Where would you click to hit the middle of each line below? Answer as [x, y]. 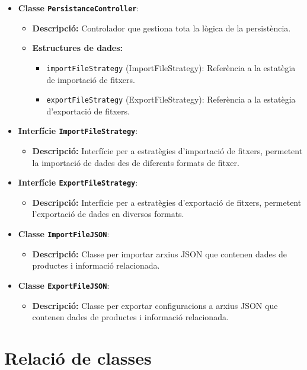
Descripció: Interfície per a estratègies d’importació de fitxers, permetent [167, 151]
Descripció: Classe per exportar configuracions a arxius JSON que [155, 305]
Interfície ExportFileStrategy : [78, 182]
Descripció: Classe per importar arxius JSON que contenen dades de [159, 253]
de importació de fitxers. [91, 79]
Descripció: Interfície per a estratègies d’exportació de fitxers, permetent [167, 202]
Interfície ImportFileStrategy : [78, 131]
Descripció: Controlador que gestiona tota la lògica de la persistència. [162, 28]
